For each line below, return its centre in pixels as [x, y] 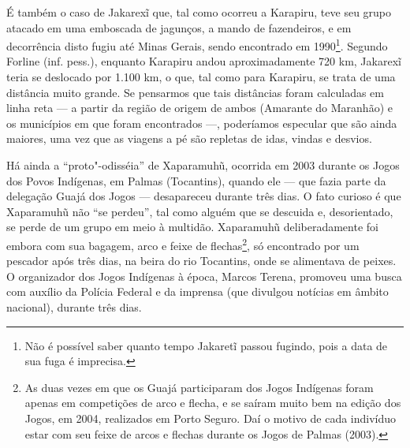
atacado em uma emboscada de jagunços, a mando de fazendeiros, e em [179, 27]
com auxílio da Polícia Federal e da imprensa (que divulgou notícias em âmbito [198, 291]
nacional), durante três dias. [74, 307]
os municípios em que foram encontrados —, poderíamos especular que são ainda [202, 123]
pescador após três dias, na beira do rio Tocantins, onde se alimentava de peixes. [201, 261]
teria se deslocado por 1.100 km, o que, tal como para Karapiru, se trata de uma [201, 77]
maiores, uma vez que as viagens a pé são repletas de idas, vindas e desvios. [189, 138]
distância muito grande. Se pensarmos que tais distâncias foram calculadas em [195, 92]
